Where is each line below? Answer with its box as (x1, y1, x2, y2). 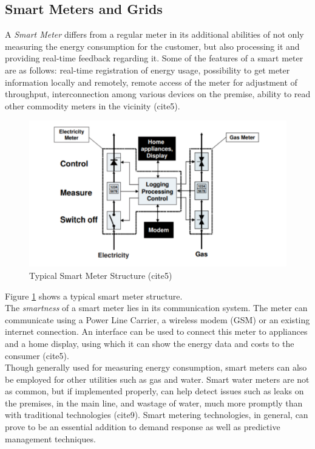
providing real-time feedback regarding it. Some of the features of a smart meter (5, 52, 303, 64)
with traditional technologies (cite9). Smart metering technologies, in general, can (5, 408, 308, 421)
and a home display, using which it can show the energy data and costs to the (5, 337, 294, 349)
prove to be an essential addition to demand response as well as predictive (5, 420, 280, 433)
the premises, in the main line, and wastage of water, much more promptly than (5, 396, 303, 409)
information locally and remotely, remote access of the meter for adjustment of (5, 75, 297, 88)
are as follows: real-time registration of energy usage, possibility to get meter (5, 63, 290, 76)
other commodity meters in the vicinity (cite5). (5, 99, 180, 112)
